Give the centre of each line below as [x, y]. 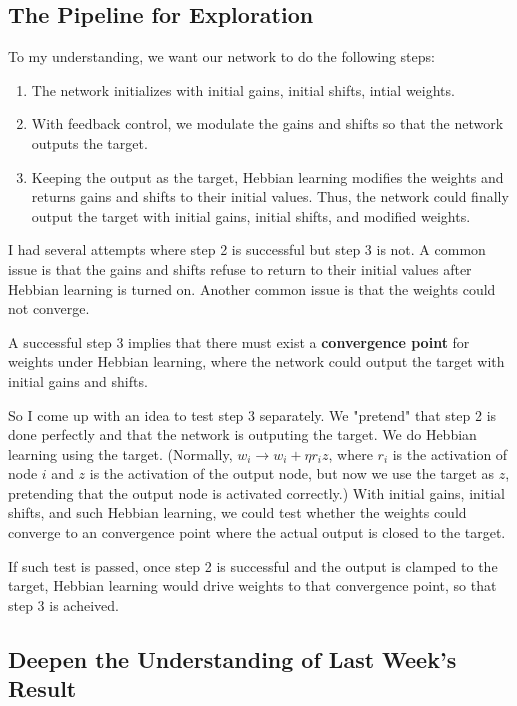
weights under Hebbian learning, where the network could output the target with [256, 361]
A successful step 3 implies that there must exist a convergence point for [239, 341]
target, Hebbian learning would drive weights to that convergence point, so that [252, 585]
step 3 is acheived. [63, 604]
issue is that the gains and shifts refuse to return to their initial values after [240, 268]
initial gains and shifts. [78, 380]
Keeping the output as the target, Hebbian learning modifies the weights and [267, 176]
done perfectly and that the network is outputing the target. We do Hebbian [242, 434]
